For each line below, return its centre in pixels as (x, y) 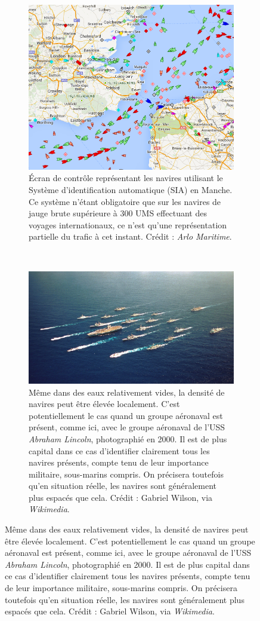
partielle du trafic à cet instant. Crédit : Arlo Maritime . (130, 236)
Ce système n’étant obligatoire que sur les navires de (125, 201)
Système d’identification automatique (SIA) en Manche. (131, 190)
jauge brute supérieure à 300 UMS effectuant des (118, 213)
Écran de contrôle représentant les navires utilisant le (126, 178)
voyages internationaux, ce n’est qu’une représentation (128, 224)
